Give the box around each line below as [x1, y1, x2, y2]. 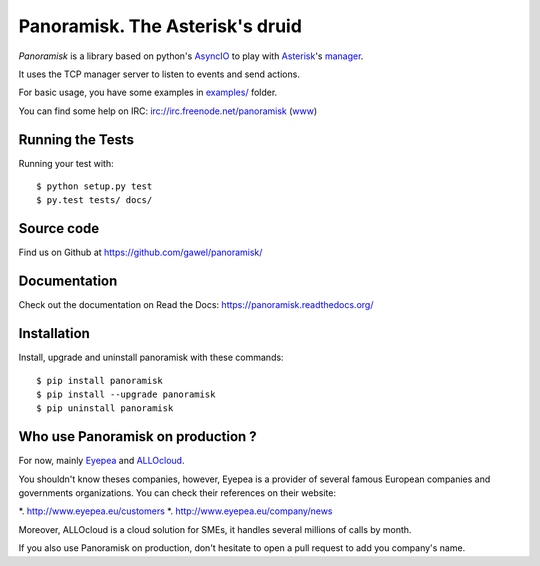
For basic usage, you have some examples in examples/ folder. [18, 86, 278, 99]
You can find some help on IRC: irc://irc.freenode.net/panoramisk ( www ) [18, 105, 318, 117]
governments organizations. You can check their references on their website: [18, 486, 337, 499]
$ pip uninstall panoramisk [36, 403, 174, 414]
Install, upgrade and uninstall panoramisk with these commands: [18, 351, 284, 364]
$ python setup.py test [36, 181, 153, 192]
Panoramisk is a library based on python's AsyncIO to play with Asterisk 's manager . [18, 50, 364, 62]
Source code [18, 220, 100, 237]
